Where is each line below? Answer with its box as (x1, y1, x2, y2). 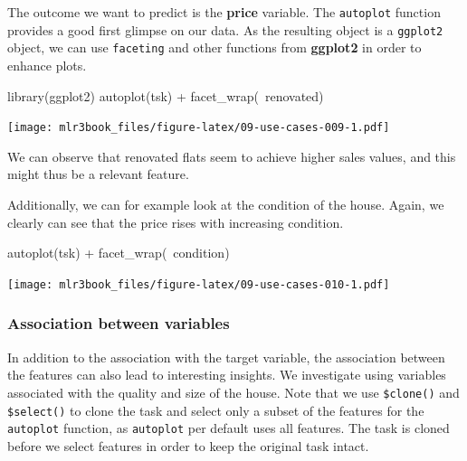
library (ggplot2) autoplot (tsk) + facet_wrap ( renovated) (7, 86, 324, 105)
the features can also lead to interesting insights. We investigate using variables (7, 365, 446, 384)
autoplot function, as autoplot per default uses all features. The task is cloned (7, 419, 450, 437)
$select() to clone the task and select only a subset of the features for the (7, 400, 424, 419)
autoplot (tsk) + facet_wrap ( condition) (7, 243, 230, 262)
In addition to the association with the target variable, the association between (7, 347, 445, 366)
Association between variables (7, 312, 230, 334)
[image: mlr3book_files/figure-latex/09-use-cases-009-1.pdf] (7, 121, 390, 135)
